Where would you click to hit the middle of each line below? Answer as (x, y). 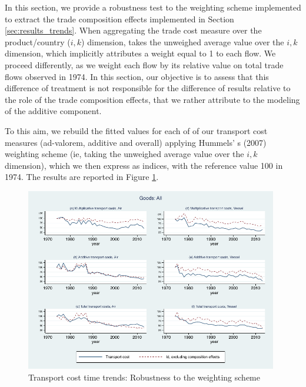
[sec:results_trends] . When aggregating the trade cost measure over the (133, 30)
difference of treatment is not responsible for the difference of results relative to (148, 88)
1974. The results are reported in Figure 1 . (82, 177)
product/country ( (38, 41)
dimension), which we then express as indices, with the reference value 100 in (144, 165)
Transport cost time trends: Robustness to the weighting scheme (144, 377)
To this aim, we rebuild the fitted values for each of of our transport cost (136, 130)
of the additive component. (53, 111)
